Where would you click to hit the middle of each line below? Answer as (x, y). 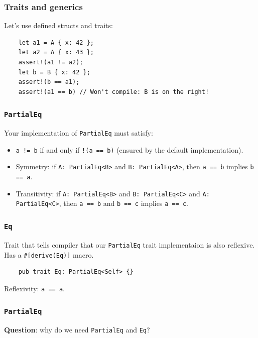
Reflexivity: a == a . (34, 288)
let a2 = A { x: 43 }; (56, 52)
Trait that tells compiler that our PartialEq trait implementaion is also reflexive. (130, 244)
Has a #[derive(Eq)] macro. (49, 254)
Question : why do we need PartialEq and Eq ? (77, 330)
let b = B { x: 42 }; (54, 72)
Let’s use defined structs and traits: (58, 25)
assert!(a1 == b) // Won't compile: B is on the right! (114, 92)
